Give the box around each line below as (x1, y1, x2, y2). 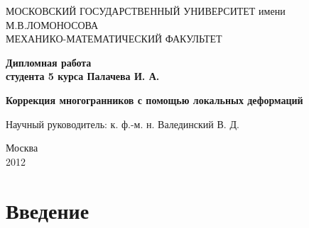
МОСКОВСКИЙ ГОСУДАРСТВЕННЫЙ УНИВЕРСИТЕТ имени (6, 4, 286, 18)
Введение (6, 195, 90, 224)
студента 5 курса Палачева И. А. (6, 69, 160, 84)
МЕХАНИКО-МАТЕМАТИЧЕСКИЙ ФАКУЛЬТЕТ (6, 31, 222, 46)
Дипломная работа (6, 55, 92, 69)
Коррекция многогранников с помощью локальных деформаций (6, 92, 303, 107)
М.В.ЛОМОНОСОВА (6, 17, 99, 32)
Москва (6, 140, 38, 155)
